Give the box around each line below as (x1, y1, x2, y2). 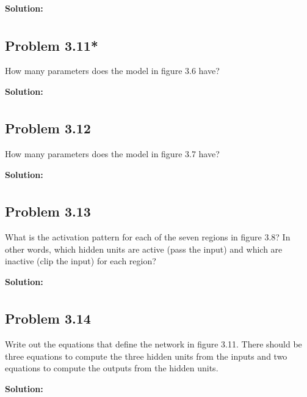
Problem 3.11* (5, 35, 98, 54)
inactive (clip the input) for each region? (5, 254, 156, 267)
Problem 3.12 (5, 119, 91, 138)
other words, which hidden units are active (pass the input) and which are (5, 242, 283, 255)
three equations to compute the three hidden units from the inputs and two (5, 349, 287, 362)
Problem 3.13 (5, 202, 91, 221)
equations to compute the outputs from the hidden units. (5, 362, 219, 374)
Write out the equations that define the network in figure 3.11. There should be (5, 338, 302, 351)
